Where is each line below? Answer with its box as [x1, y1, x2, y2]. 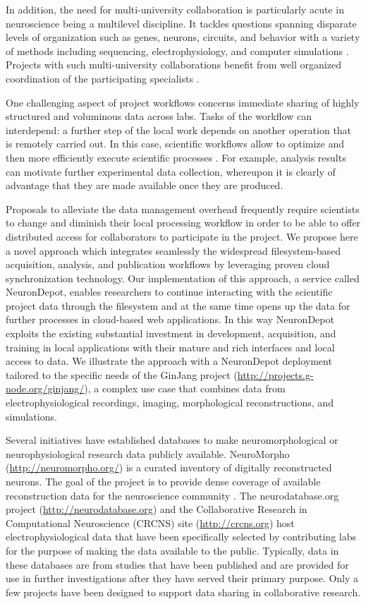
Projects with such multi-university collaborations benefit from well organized [6, 57, 341, 72]
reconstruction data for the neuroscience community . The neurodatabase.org [6, 488, 339, 502]
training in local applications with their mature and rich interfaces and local [6, 339, 335, 354]
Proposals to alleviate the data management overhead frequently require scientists [6, 201, 360, 216]
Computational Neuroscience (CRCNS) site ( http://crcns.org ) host [6, 515, 295, 530]
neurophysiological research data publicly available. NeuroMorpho [6, 446, 290, 461]
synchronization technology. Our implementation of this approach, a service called [6, 270, 360, 285]
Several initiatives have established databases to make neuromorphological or [6, 433, 338, 447]
